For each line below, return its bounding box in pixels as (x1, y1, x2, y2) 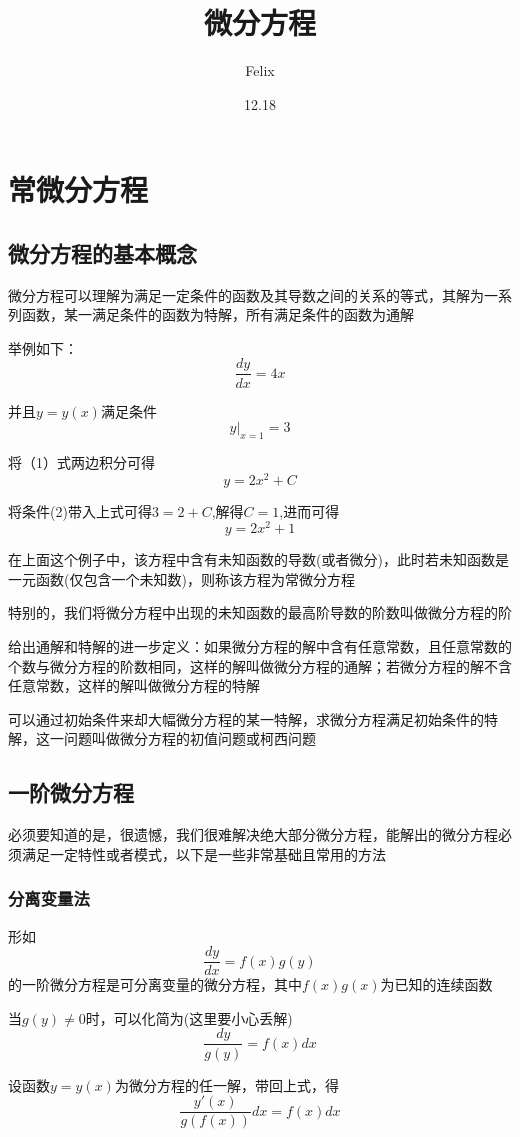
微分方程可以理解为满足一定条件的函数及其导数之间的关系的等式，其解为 (8, 284, 484, 305)
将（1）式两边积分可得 (8, 451, 155, 472)
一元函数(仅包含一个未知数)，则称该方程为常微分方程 (8, 568, 355, 589)
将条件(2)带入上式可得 (8, 500, 152, 521)
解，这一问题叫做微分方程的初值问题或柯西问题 (8, 728, 316, 749)
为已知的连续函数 (380, 974, 493, 995)
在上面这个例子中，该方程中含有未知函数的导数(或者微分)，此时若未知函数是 (8, 549, 509, 570)
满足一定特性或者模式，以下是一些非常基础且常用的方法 (21, 843, 386, 864)
